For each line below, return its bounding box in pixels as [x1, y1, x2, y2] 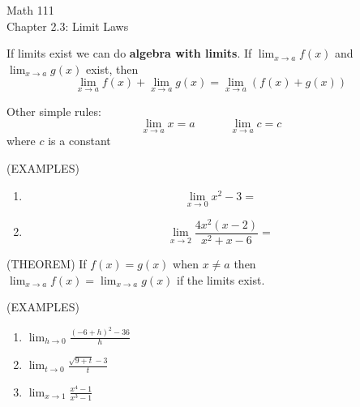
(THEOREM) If [6, 255, 87, 272]
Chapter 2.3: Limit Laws [6, 17, 129, 34]
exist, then [85, 60, 139, 77]
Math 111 [6, 2, 54, 18]
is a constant [48, 132, 111, 149]
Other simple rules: [6, 102, 101, 119]
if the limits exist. [177, 271, 265, 288]
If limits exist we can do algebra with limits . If [6, 45, 252, 62]
